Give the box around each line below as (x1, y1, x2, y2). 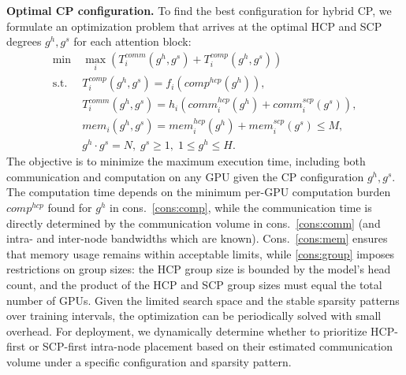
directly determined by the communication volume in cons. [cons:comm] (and (6, 214, 381, 231)
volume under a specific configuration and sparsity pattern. (6, 353, 292, 369)
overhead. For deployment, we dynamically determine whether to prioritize (6, 322, 367, 339)
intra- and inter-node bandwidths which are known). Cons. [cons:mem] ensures (6, 230, 388, 247)
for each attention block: (73, 33, 192, 50)
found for (47, 199, 92, 216)
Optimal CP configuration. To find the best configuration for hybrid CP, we (6, 2, 392, 18)
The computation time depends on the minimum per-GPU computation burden (6, 184, 391, 200)
